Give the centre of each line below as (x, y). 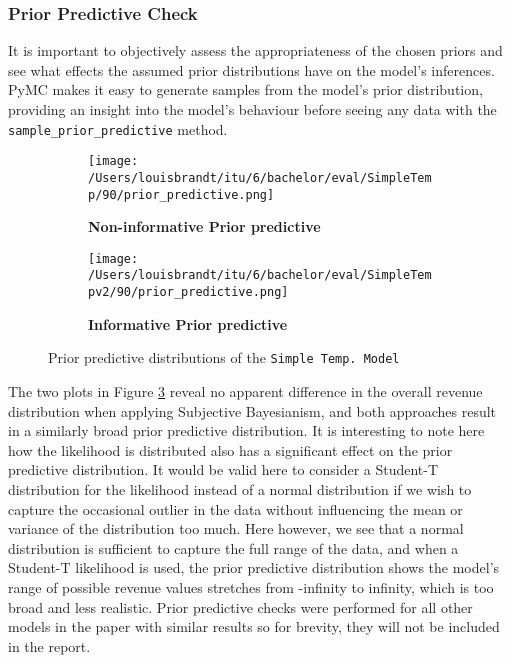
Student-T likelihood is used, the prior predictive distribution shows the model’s (254, 567)
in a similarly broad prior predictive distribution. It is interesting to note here (246, 430)
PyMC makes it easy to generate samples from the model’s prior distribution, (245, 89)
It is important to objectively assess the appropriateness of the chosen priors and (255, 50)
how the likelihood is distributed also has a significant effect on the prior (230, 449)
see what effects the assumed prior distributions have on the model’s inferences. (251, 69)
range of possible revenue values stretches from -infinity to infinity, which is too (251, 586)
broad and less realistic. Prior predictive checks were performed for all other (240, 606)
